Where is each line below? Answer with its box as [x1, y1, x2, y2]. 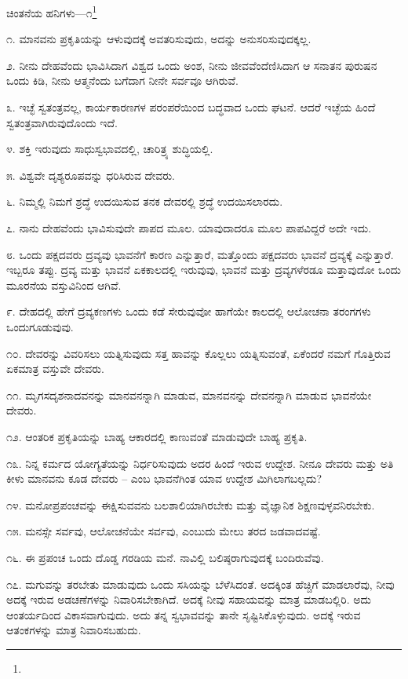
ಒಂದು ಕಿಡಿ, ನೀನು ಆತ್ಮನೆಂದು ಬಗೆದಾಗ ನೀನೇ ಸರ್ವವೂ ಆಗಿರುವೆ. [6, 72, 239, 89]
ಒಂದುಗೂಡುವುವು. [6, 318, 74, 334]
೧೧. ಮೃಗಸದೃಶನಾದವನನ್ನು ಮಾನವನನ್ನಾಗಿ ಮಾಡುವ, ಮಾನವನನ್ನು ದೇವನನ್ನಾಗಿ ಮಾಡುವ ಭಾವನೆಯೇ [6, 386, 372, 403]
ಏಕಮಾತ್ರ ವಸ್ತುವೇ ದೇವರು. [6, 360, 104, 377]
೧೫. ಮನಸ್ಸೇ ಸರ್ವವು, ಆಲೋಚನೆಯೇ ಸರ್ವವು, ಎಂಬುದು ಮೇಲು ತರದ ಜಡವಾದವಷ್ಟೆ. [6, 523, 321, 539]
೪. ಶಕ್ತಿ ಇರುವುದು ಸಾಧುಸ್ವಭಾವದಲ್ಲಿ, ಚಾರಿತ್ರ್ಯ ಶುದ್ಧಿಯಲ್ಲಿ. [6, 141, 213, 157]
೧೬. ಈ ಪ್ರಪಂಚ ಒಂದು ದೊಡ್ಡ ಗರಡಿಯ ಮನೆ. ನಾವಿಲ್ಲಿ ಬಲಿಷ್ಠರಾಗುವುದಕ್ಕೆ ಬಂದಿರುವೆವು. [6, 549, 324, 565]
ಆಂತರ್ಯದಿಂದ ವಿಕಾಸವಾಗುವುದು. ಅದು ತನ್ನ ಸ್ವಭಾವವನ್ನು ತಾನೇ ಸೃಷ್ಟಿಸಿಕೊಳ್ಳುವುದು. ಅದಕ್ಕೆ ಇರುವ [6, 606, 361, 622]
